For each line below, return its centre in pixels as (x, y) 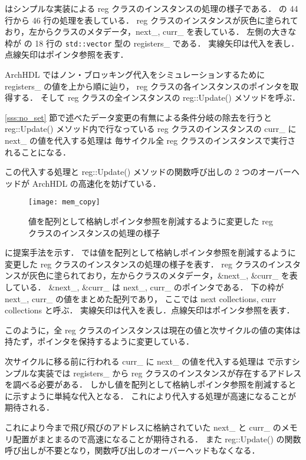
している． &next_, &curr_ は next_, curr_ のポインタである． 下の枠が (144, 287)
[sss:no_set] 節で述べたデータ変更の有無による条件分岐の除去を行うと (138, 117)
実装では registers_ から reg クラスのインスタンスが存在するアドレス (170, 373)
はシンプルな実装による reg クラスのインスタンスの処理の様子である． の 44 (152, 8)
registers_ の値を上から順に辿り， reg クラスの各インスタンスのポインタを (148, 86)
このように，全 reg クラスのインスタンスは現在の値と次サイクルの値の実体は (153, 330)
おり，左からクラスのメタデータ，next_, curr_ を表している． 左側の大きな (151, 32)
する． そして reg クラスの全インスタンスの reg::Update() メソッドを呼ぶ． (156, 97)
